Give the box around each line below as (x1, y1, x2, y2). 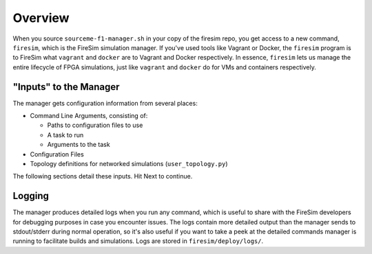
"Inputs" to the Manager (12, 81, 120, 93)
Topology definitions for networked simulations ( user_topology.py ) (30, 159, 228, 168)
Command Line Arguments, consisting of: (30, 112, 148, 120)
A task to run (47, 130, 84, 139)
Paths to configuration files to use (47, 121, 143, 130)
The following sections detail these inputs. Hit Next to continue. (12, 172, 193, 181)
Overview (12, 10, 70, 25)
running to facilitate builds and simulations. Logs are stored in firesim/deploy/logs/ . (12, 237, 264, 245)
